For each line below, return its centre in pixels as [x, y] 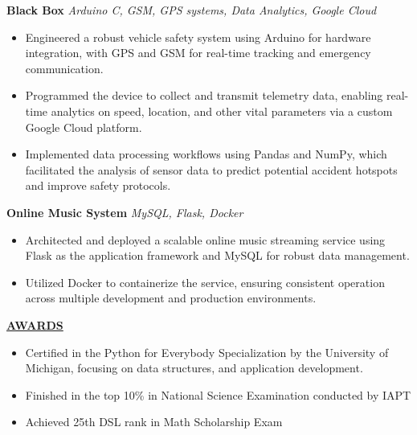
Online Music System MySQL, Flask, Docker [125, 212]
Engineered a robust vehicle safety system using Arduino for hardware [198, 37]
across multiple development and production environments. [171, 298]
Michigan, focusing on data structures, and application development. [194, 368]
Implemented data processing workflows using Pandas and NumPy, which [206, 154]
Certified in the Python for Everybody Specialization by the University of [207, 352]
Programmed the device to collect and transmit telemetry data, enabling [204, 95]
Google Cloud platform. [84, 127]
